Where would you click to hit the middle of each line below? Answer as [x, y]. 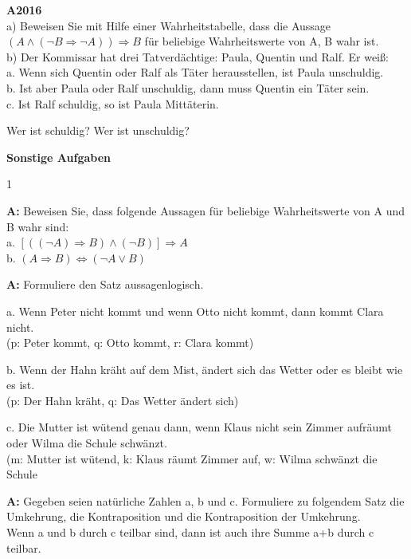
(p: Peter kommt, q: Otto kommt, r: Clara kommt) [130, 342]
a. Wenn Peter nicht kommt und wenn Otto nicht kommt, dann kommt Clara [195, 311]
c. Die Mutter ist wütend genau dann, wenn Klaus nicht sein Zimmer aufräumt [199, 427]
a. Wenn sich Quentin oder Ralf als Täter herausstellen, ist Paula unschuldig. [195, 72]
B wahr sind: [38, 226]
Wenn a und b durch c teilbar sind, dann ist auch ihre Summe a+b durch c [190, 532]
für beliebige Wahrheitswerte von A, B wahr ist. [262, 41]
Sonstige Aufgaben [59, 157]
